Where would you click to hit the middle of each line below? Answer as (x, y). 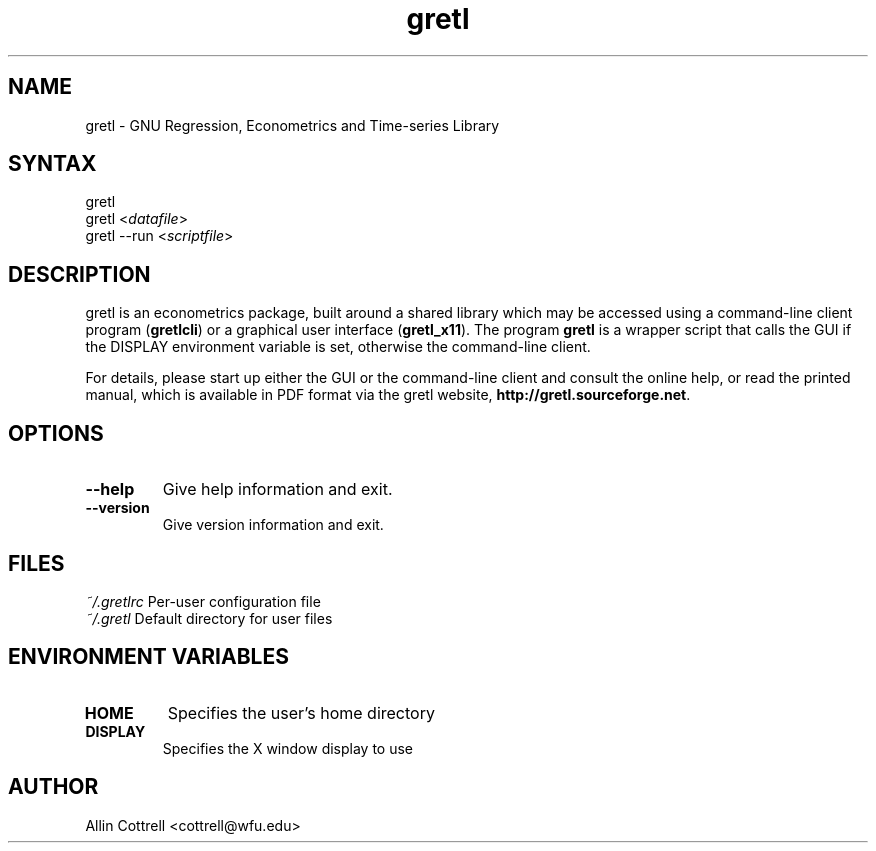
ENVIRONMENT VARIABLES (148, 657)
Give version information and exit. (273, 525)
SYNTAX (52, 164)
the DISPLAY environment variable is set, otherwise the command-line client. (338, 347)
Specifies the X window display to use (288, 748)
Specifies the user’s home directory (301, 712)
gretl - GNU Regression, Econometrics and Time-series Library (292, 125)
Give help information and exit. (277, 489)
